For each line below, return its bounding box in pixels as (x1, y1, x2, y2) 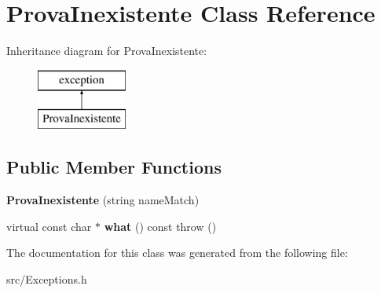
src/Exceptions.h (6, 270, 87, 287)
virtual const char (6, 218, 92, 234)
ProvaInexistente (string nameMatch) (6, 192, 200, 208)
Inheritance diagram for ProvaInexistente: (6, 42, 207, 59)
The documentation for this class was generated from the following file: (6, 244, 348, 261)
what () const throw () (104, 218, 217, 234)
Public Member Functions (6, 155, 222, 179)
